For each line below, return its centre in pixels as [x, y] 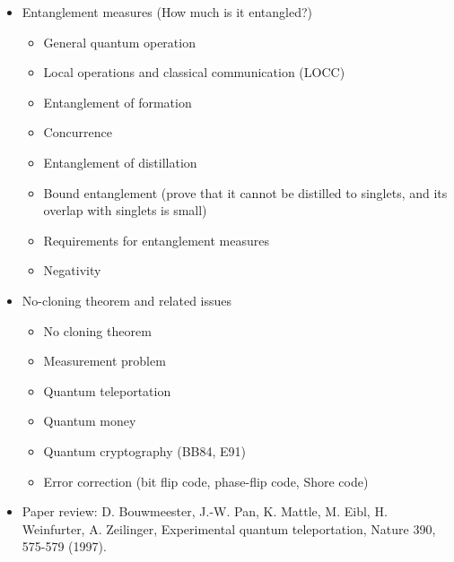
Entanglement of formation [118, 102]
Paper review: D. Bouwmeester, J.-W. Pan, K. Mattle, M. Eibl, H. [205, 511]
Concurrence [78, 132]
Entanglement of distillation [120, 162]
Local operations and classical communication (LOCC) [194, 72]
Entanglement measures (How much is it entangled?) [167, 12]
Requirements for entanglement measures [156, 240]
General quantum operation [119, 42]
